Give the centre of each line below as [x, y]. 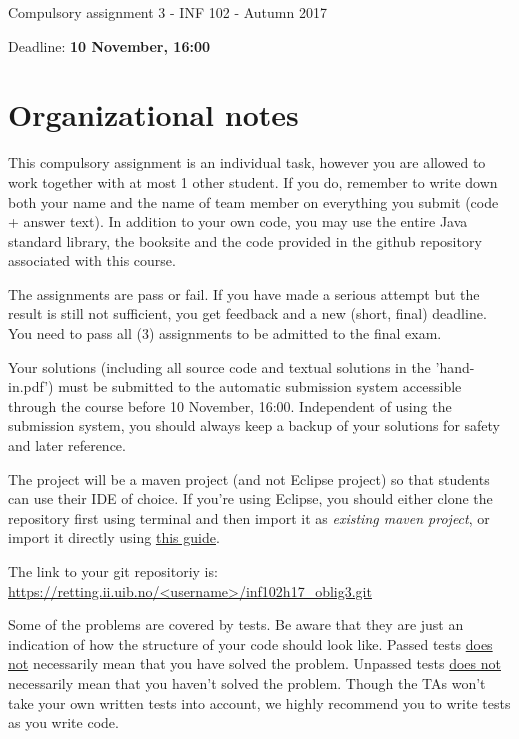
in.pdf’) [31, 386]
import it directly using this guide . [114, 537]
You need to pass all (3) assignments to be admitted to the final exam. [225, 333]
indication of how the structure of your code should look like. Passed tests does [250, 643]
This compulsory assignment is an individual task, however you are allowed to [247, 162]
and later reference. [67, 445]
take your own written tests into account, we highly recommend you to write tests [259, 702]
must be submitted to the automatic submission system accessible [260, 386]
